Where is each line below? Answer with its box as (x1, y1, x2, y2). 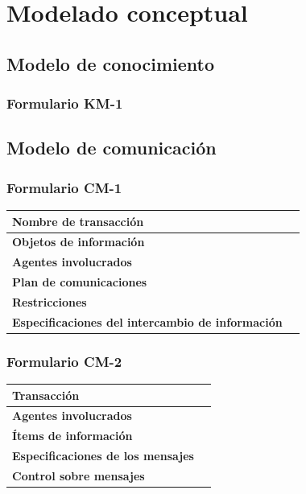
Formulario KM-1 (6, 93, 123, 113)
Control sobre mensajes (12, 467, 145, 484)
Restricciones (12, 293, 87, 310)
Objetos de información (12, 233, 145, 250)
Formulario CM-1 (6, 177, 122, 197)
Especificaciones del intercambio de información (12, 313, 283, 330)
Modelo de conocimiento (6, 51, 215, 76)
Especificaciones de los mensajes (12, 447, 194, 464)
